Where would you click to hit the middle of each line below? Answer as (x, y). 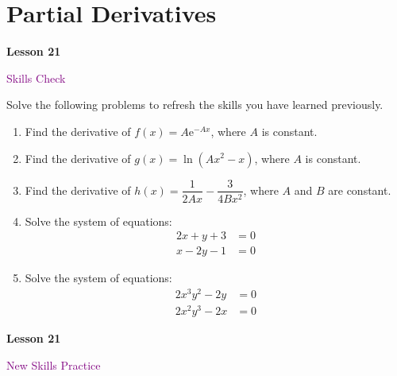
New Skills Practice (54, 364)
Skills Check (36, 78)
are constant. (360, 190)
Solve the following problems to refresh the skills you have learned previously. (195, 105)
